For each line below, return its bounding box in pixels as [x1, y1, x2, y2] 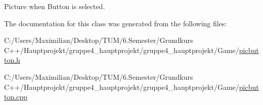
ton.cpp [4, 91, 27, 102]
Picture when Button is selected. [4, 1, 105, 11]
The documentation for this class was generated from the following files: [4, 18, 227, 28]
